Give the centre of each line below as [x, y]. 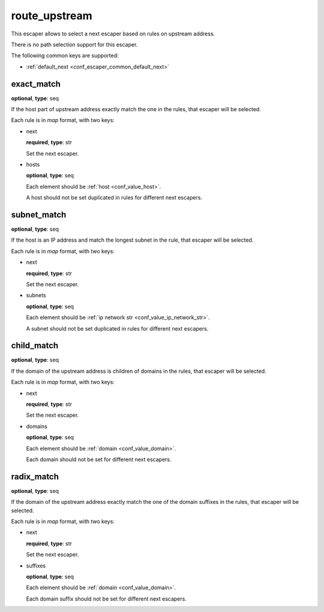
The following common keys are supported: [65, 56]
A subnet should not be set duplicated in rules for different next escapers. [117, 328]
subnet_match [39, 214]
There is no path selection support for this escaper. [74, 44]
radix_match [35, 476]
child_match [35, 346]
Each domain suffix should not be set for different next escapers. [106, 599]
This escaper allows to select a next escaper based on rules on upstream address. [113, 34]
